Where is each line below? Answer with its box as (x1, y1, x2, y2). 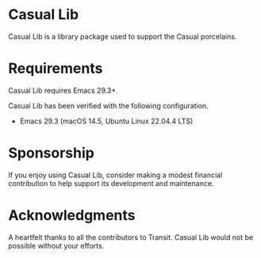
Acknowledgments (8, 207, 136, 224)
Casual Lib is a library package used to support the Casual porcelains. (8, 32, 237, 41)
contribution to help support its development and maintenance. (8, 178, 214, 188)
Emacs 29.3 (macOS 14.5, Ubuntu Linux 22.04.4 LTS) (19, 116, 194, 126)
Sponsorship (8, 144, 95, 162)
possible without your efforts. (8, 241, 105, 250)
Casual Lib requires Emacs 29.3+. (8, 85, 119, 95)
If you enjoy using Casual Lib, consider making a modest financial (8, 170, 223, 180)
